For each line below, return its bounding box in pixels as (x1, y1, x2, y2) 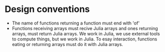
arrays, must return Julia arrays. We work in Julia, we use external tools (12, 30, 160, 36)
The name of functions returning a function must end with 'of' (12, 20, 140, 26)
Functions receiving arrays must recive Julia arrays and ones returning (12, 25, 158, 31)
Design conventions (5, 3, 90, 15)
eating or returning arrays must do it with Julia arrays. (12, 41, 123, 47)
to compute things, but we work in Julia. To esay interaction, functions (12, 36, 157, 42)
